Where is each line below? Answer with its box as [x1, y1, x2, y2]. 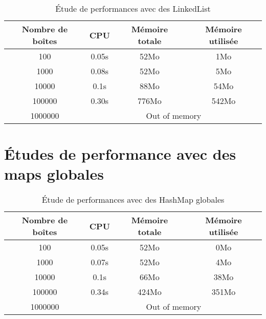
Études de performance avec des [4, 143, 236, 164]
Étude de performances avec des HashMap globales [41, 194, 225, 206]
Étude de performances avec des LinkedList [55, 3, 211, 14]
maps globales [4, 163, 104, 184]
